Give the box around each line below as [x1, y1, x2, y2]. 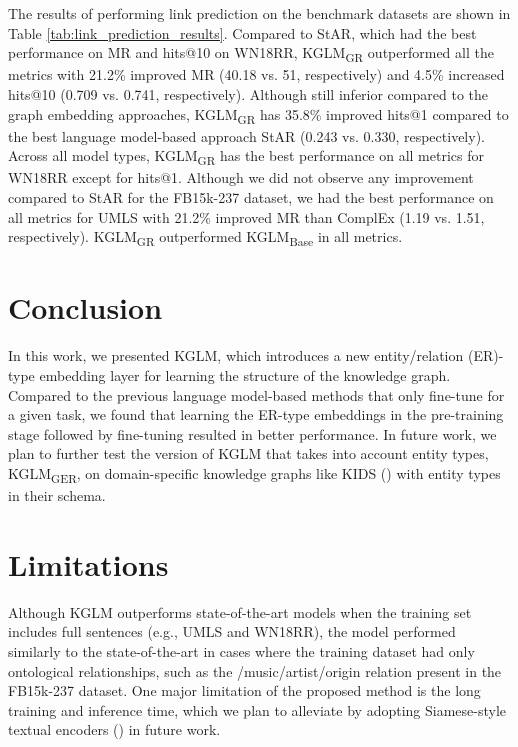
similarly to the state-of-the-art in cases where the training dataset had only [8, 640, 475, 661]
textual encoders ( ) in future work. [8, 719, 221, 740]
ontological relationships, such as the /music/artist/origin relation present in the [8, 660, 502, 681]
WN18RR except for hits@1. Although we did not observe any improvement [8, 167, 474, 188]
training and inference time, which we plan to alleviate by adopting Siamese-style [8, 699, 507, 720]
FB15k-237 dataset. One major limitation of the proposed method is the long [8, 680, 481, 701]
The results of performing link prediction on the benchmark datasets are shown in [8, 3, 511, 23]
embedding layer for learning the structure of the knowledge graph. [39, 364, 451, 385]
